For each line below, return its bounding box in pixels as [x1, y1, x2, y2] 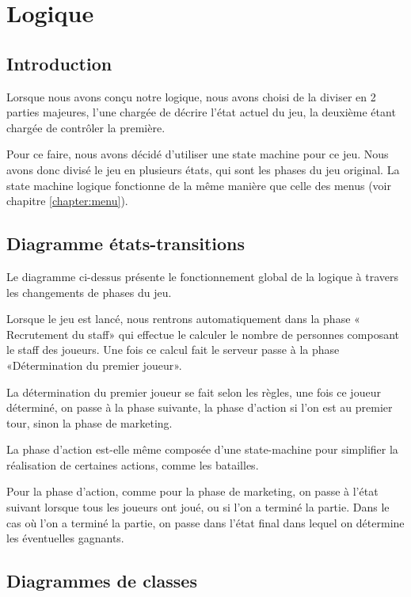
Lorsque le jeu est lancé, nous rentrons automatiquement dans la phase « [6, 310, 360, 327]
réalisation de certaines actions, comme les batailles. [6, 456, 259, 473]
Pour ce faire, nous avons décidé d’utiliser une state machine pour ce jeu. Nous [6, 146, 389, 162]
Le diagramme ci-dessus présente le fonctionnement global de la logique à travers [6, 268, 398, 284]
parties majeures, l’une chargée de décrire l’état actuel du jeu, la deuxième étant [6, 104, 396, 120]
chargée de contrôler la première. [6, 119, 166, 135]
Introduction [6, 51, 112, 75]
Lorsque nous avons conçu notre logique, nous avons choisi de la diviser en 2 [6, 88, 376, 105]
